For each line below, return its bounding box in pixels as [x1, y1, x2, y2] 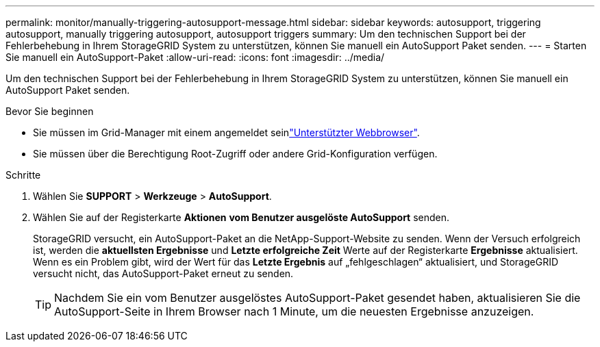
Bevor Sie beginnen [5, 105, 94, 117]
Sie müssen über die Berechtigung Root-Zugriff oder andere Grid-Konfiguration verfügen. [33, 148, 438, 159]
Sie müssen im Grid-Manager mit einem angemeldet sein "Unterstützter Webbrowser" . [33, 127, 420, 138]
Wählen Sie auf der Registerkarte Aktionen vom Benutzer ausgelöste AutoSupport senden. [33, 211, 450, 223]
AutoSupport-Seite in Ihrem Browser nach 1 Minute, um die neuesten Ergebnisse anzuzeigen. [54, 305, 534, 318]
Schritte [5, 169, 41, 181]
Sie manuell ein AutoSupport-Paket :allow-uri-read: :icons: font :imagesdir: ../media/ [5, 51, 385, 63]
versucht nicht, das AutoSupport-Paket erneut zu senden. [33, 268, 294, 279]
